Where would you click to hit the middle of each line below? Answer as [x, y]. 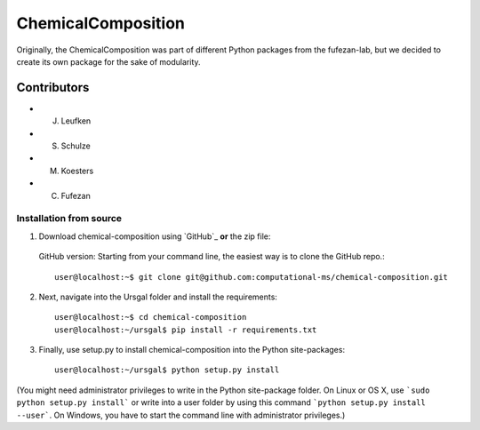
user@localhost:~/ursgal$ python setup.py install [167, 370]
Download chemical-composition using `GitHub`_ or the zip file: [155, 236]
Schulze [76, 146]
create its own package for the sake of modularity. [108, 61]
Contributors [53, 88]
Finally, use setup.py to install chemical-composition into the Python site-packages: [192, 350]
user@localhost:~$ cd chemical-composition [151, 317]
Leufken [76, 121]
